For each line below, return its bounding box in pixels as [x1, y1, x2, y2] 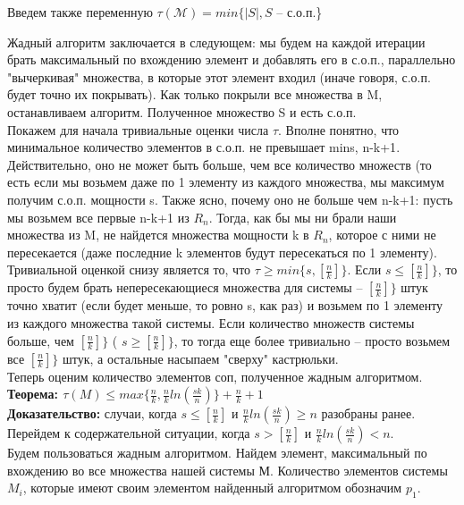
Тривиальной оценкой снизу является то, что [7, 260, 251, 279]
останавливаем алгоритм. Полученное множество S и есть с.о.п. [7, 102, 357, 121]
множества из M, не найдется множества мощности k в [7, 225, 309, 244]
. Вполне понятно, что [278, 120, 400, 139]
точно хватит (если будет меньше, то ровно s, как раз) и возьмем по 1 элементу [7, 296, 443, 315]
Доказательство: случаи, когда [7, 404, 177, 423]
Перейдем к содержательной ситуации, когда [7, 424, 250, 442]
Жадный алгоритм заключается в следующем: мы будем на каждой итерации [7, 32, 426, 51]
